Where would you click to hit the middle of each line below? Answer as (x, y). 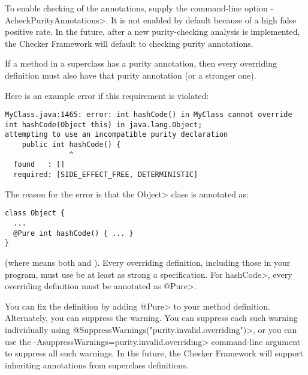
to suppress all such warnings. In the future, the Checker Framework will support (154, 353)
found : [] (39, 165)
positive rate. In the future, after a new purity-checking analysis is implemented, (153, 31)
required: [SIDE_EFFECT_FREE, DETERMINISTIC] (106, 175)
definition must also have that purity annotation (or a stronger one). (131, 75)
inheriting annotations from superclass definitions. (97, 364)
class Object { (35, 213)
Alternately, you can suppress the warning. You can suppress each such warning (151, 318)
